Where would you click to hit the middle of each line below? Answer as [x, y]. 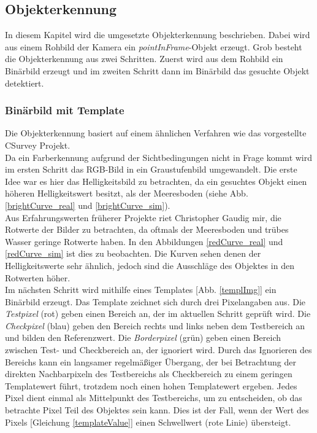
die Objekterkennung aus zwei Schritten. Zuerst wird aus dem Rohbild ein [144, 59]
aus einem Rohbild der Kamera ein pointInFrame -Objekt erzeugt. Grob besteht [154, 46]
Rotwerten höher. [38, 277]
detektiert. [25, 83]
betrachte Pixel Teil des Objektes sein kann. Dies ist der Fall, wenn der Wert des [157, 410]
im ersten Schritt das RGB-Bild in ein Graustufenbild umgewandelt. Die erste [151, 169]
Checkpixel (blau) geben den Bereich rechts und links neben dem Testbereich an [155, 325]
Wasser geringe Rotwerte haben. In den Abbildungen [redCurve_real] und [144, 241]
